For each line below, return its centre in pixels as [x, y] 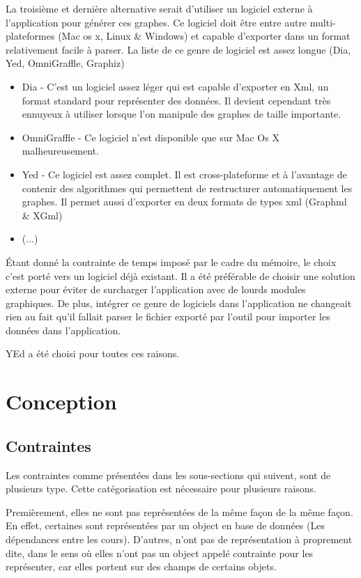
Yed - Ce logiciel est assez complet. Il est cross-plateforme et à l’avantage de [184, 174]
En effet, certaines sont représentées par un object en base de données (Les [165, 525]
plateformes [30, 36]
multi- [323, 22]
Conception [61, 401]
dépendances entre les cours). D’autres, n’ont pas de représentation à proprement [179, 539]
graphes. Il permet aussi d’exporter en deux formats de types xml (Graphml [184, 202]
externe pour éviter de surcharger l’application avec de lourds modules [156, 289]
